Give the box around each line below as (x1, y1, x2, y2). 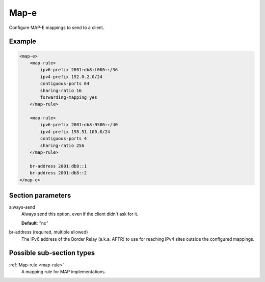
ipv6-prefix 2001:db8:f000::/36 (40, 67, 118, 73)
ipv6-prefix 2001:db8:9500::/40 (40, 122, 118, 128)
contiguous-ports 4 (40, 136, 87, 141)
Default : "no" (21, 220, 49, 226)
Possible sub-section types (9, 249, 95, 257)
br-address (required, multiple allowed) (9, 229, 88, 235)
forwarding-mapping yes (40, 94, 98, 100)
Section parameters (9, 191, 71, 199)
